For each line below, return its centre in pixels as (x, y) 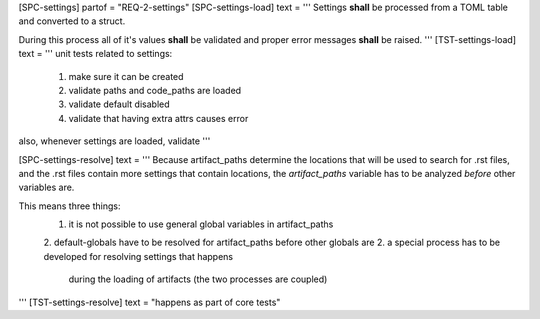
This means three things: (69, 206)
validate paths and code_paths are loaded (155, 90)
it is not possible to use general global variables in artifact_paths (201, 224)
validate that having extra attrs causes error (158, 118)
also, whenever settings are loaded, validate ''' (114, 141)
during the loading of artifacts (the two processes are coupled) (198, 279)
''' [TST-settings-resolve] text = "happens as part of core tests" (149, 302)
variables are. (46, 187)
